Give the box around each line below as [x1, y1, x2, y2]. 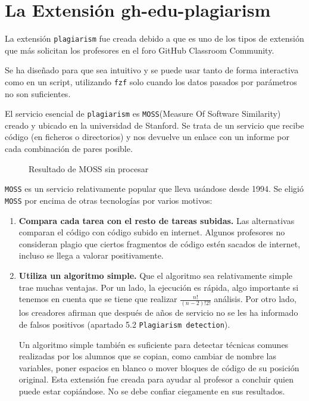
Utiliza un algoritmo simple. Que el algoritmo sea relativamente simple [18, 269, 293, 281]
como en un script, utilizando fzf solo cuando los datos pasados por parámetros [5, 75, 297, 88]
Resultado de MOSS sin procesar [29, 162, 149, 175]
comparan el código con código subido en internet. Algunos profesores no [18, 226, 285, 238]
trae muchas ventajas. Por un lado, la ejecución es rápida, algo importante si [18, 281, 299, 293]
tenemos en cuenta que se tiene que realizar [18, 293, 177, 305]
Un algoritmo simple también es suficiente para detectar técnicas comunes [18, 338, 289, 350]
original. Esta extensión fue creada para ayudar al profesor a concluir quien [18, 373, 294, 386]
